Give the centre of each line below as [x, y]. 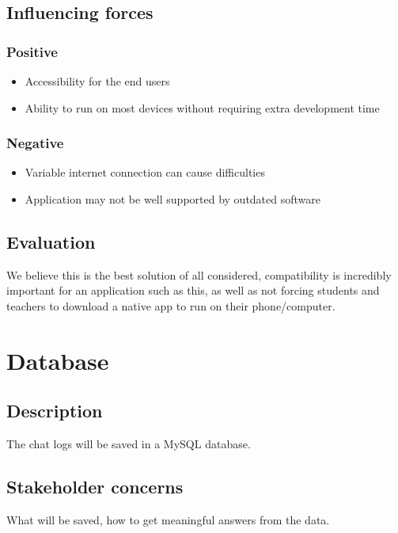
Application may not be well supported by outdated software [172, 199]
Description [55, 411]
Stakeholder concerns [95, 487]
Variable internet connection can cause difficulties [145, 172]
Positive [32, 51]
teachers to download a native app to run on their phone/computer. [171, 305]
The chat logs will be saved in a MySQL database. [129, 444]
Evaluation [51, 241]
